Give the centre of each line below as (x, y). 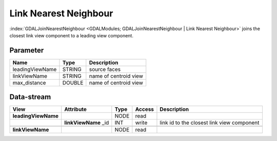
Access (144, 109)
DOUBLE (73, 83)
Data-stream (30, 97)
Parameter (27, 50)
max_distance (29, 83)
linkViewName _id (87, 123)
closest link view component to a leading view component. (71, 35)
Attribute (76, 109)
